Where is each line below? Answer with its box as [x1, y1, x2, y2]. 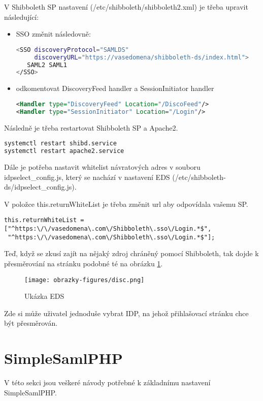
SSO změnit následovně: [16, 28, 91, 39]
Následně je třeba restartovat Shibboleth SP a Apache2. [4, 122, 178, 133]
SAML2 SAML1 [27, 61, 68, 69]
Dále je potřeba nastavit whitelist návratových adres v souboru [4, 161, 201, 172]
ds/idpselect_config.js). [4, 181, 77, 192]
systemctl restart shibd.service [4, 140, 117, 147]
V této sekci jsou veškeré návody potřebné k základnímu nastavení [4, 377, 211, 388]
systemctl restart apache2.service [4, 147, 124, 155]
